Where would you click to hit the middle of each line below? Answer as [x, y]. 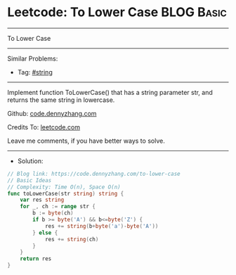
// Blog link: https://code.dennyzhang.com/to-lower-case [94, 174]
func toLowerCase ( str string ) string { [66, 193]
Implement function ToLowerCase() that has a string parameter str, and [110, 92]
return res [36, 259]
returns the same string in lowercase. [61, 100]
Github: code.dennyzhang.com [52, 113]
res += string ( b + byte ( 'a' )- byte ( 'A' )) [101, 226]
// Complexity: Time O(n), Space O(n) [64, 187]
